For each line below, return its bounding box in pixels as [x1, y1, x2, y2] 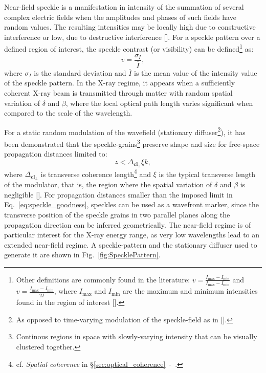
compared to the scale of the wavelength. [4, 107, 132, 118]
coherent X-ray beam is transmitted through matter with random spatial [4, 87, 233, 98]
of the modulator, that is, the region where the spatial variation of [4, 179, 212, 190]
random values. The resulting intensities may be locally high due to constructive [4, 21, 256, 32]
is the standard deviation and [34, 67, 126, 78]
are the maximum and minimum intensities [122, 286, 258, 296]
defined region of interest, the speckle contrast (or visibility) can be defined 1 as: [4, 42, 254, 54]
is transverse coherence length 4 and [40, 167, 151, 179]
